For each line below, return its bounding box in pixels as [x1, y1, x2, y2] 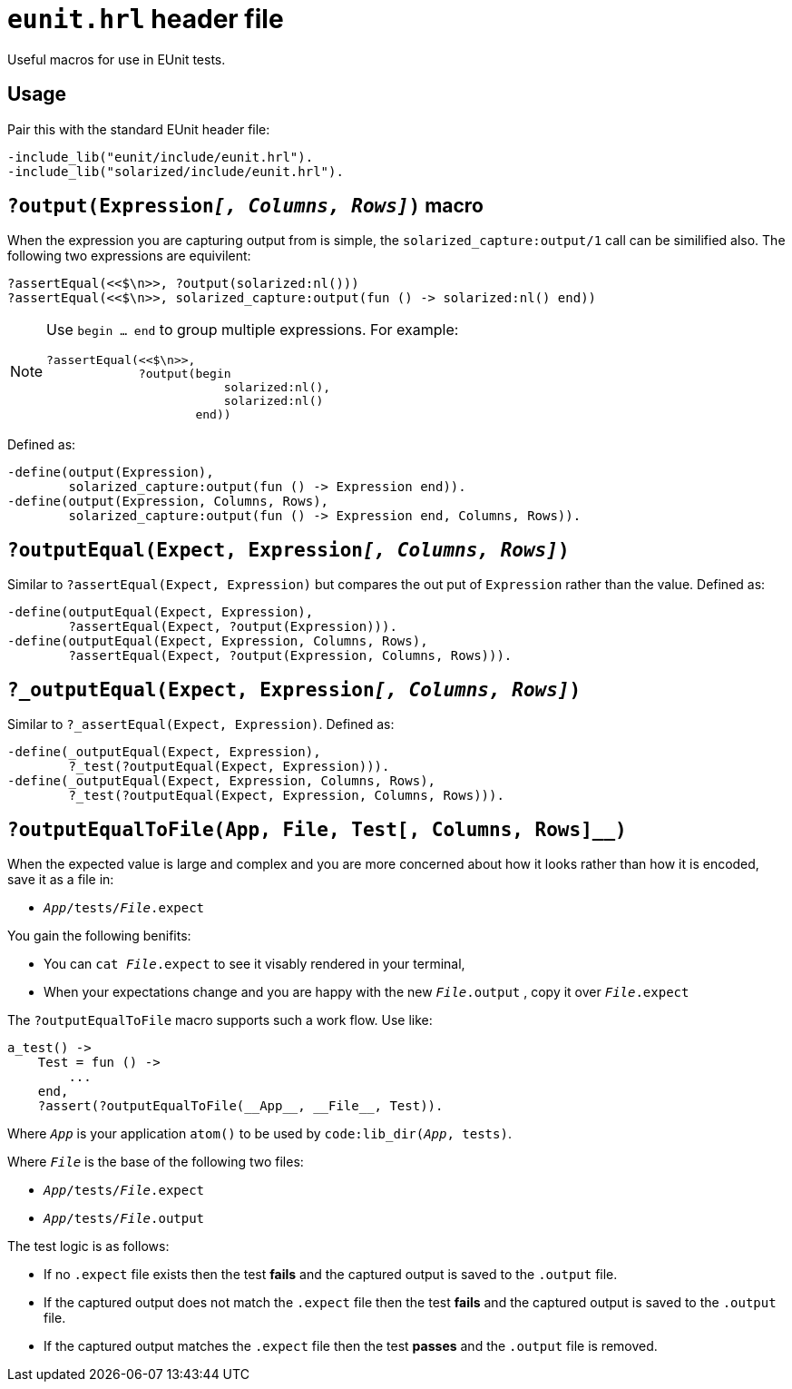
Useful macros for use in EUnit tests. [7, 51, 226, 67]
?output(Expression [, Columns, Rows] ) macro [7, 194, 484, 218]
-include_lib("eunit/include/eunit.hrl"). [7, 149, 314, 164]
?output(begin [138, 367, 231, 381]
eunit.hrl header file [7, 4, 284, 34]
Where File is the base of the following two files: [7, 1153, 304, 1169]
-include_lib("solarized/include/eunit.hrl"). [7, 163, 344, 179]
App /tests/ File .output [44, 1210, 205, 1226]
